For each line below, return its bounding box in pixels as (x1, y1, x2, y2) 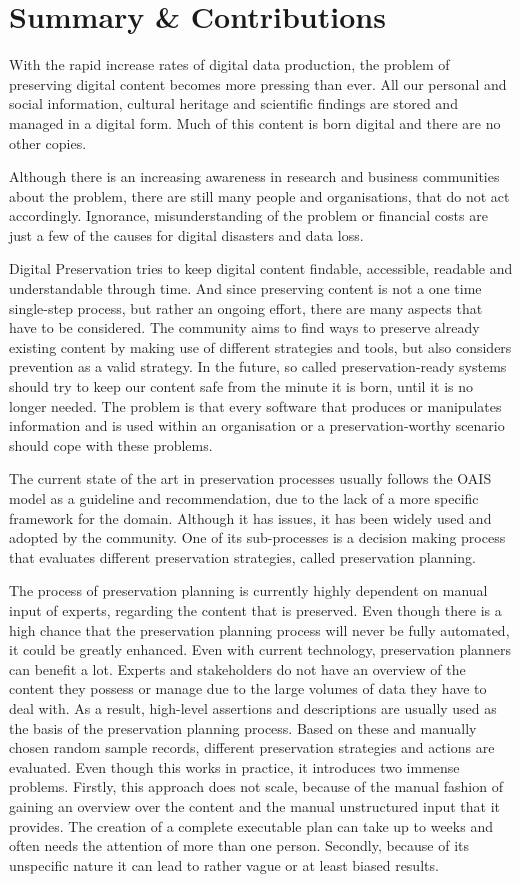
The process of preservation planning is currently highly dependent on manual (9, 580, 488, 601)
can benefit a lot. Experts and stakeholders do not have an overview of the (9, 658, 466, 679)
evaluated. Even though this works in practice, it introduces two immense (9, 756, 460, 777)
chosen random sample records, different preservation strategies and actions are (9, 737, 495, 758)
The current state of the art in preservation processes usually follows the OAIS (9, 468, 492, 489)
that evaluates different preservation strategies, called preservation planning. (9, 546, 476, 567)
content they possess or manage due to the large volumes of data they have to (9, 678, 487, 699)
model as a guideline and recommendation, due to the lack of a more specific (9, 488, 479, 508)
